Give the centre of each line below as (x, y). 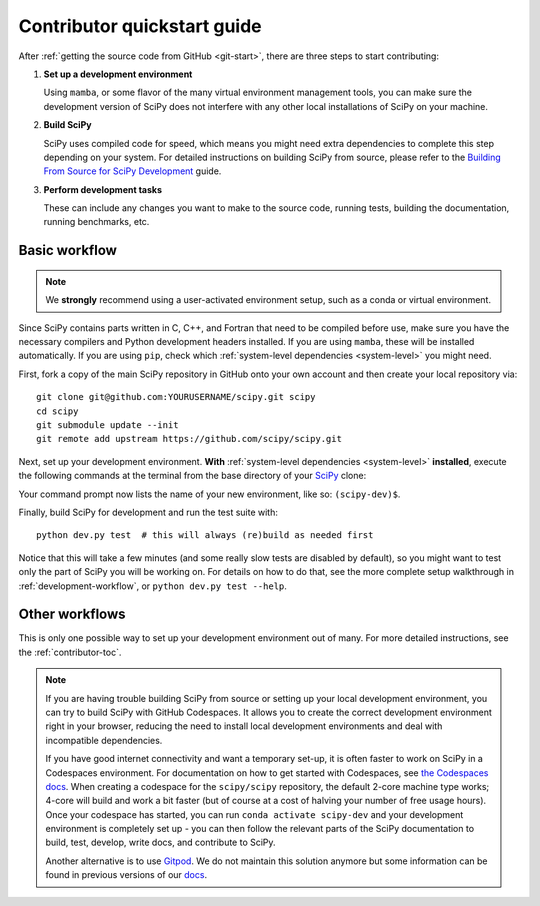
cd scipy (57, 411)
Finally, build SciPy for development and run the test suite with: (148, 512)
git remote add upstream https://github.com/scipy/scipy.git (189, 439)
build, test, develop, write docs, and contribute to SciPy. (160, 842)
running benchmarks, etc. (96, 222)
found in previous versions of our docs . (126, 875)
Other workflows (72, 614)
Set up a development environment (118, 74)
